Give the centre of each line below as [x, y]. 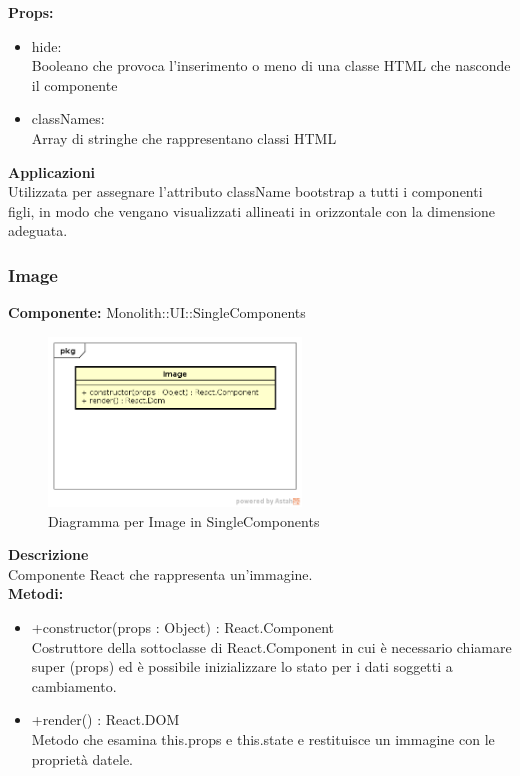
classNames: [68, 118]
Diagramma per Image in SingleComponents [184, 520]
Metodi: [36, 593]
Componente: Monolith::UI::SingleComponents [157, 312]
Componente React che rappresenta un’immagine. [160, 573]
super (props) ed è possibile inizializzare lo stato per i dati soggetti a [242, 666]
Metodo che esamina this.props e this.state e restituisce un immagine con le [263, 739]
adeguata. [38, 230]
